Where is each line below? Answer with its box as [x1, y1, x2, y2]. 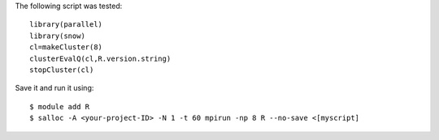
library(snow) [29, 31, 85, 40]
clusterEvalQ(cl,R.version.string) [29, 53, 172, 63]
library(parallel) [29, 20, 103, 29]
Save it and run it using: [15, 83, 94, 93]
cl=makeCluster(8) [29, 43, 103, 52]
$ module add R [29, 102, 90, 111]
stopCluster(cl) [29, 65, 94, 74]
